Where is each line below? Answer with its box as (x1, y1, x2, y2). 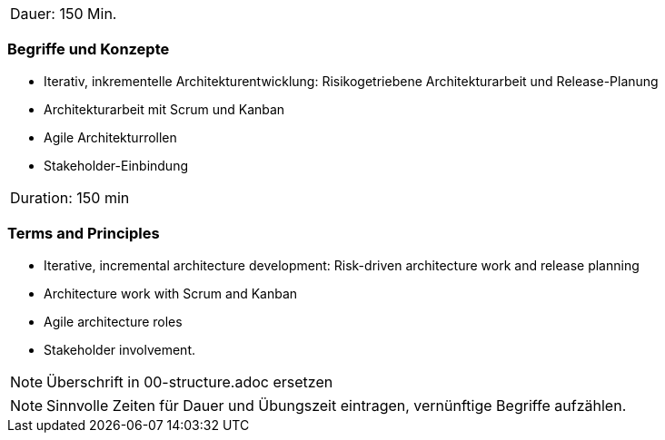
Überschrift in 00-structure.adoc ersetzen (46, 372, 333, 391)
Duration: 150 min (10, 188, 130, 207)
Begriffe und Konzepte (7, 40, 170, 59)
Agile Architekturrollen (44, 129, 177, 145)
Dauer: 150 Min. (10, 5, 117, 23)
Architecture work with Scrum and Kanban (44, 285, 298, 301)
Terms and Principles (7, 224, 160, 243)
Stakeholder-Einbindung (44, 157, 188, 173)
